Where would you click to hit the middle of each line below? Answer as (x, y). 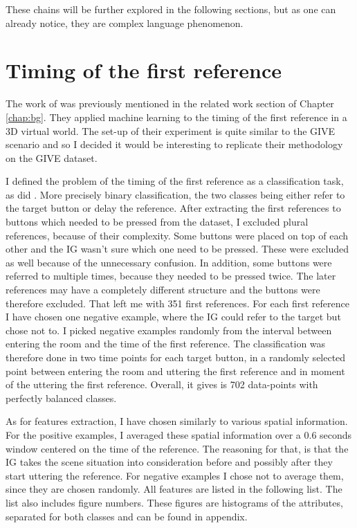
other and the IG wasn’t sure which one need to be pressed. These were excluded (177, 249)
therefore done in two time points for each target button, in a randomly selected (176, 357)
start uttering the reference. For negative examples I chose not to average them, (175, 475)
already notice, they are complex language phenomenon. (125, 22)
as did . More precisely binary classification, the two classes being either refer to (175, 194)
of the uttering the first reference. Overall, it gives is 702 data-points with (162, 384)
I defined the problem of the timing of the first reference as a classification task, (175, 181)
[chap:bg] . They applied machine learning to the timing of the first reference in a (176, 117)
